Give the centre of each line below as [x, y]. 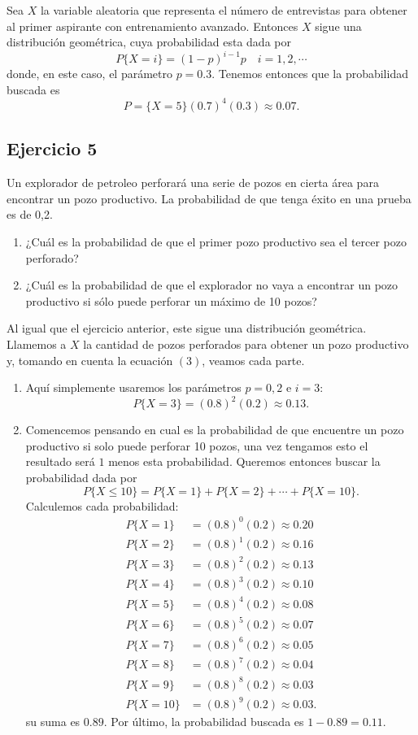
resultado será [60, 461]
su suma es [53, 722]
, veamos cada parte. [253, 360]
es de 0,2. [30, 214]
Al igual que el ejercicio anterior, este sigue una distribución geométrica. [187, 328]
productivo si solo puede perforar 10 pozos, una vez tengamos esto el [197, 445]
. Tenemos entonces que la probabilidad [310, 74]
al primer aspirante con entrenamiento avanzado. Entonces [152, 26]
